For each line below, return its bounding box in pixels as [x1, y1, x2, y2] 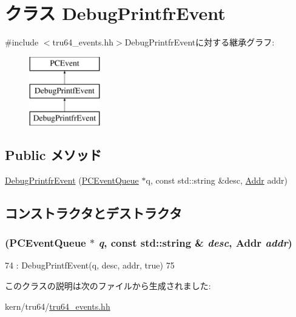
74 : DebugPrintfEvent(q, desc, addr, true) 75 [5, 259, 175, 272]
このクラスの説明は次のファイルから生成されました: [5, 279, 211, 292]
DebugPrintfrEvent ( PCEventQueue [5, 173, 139, 186]
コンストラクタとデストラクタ [5, 203, 182, 222]
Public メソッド [5, 145, 102, 164]
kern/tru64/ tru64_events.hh [5, 299, 110, 312]
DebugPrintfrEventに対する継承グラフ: [124, 36, 275, 48]
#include [5, 36, 39, 48]
